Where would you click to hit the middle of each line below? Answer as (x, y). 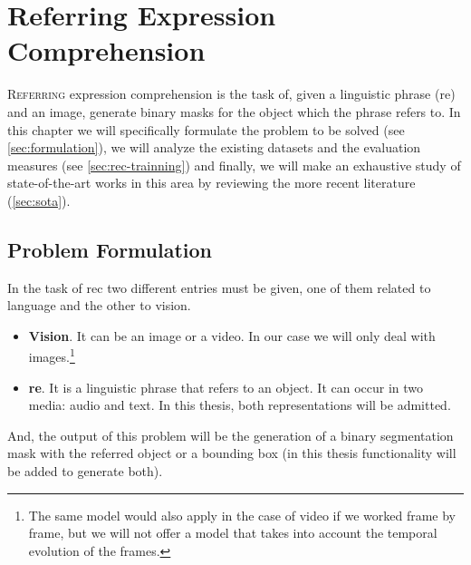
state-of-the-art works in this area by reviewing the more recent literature (211, 183)
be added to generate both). (85, 471)
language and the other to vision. (99, 305)
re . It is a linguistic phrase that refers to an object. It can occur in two (226, 387)
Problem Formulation (110, 249)
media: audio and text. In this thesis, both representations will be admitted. (240, 405)
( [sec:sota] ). (39, 200)
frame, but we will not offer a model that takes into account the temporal (233, 533)
